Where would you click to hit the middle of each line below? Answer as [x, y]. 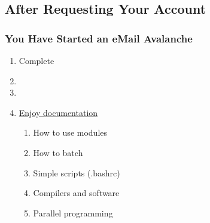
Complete [36, 60]
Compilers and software [76, 193]
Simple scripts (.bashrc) [77, 172]
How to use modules [70, 132]
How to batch [58, 152]
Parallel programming [73, 213]
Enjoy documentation [58, 112]
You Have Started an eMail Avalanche [99, 38]
